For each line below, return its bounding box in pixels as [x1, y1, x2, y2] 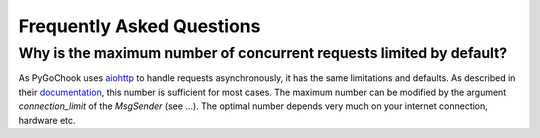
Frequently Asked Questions [18, 15, 261, 37]
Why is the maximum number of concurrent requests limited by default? [18, 44, 508, 62]
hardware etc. [18, 114, 76, 126]
